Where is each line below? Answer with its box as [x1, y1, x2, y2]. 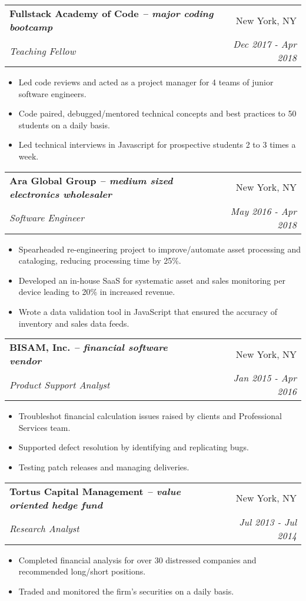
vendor [9, 354, 42, 368]
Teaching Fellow [9, 44, 76, 58]
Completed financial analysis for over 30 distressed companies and [18, 553, 257, 566]
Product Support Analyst [9, 377, 110, 391]
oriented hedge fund [9, 497, 103, 512]
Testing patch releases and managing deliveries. [18, 460, 189, 473]
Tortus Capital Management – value [9, 484, 181, 498]
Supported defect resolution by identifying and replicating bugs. [18, 441, 249, 453]
